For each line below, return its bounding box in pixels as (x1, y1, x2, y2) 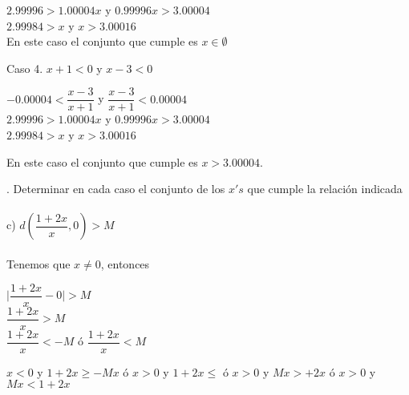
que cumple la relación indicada (247, 180, 403, 197)
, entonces (100, 256, 150, 272)
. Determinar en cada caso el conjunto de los (6, 180, 225, 197)
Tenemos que (6, 256, 71, 272)
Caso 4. (6, 59, 43, 76)
